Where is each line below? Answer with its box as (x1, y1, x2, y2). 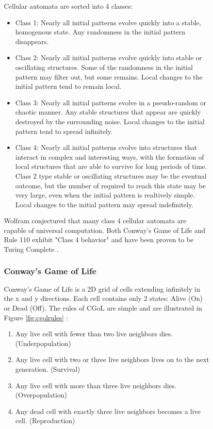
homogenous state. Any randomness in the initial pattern (15, 27, 185, 37)
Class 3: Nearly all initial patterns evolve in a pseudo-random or (15, 97, 207, 107)
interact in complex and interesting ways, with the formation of (15, 151, 204, 162)
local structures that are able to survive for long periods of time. (15, 161, 207, 171)
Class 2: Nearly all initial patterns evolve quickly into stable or (15, 52, 202, 63)
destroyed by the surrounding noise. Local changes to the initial (15, 116, 205, 126)
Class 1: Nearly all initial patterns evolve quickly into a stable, (15, 17, 201, 27)
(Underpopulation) (15, 338, 71, 348)
